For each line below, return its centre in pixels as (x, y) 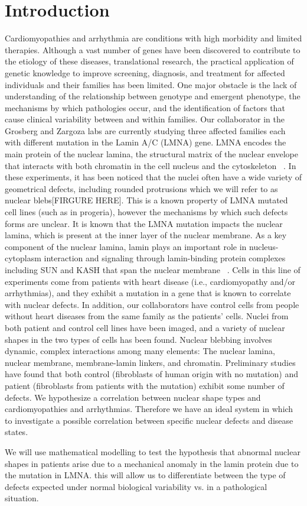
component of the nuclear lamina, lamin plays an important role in (126, 246)
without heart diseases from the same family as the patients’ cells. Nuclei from (147, 316)
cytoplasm (23, 258)
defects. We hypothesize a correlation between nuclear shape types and (133, 397)
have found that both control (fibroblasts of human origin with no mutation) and (151, 374)
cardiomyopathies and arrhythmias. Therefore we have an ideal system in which (149, 409)
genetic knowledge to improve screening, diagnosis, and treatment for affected (145, 72)
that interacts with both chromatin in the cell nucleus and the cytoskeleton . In (151, 165)
